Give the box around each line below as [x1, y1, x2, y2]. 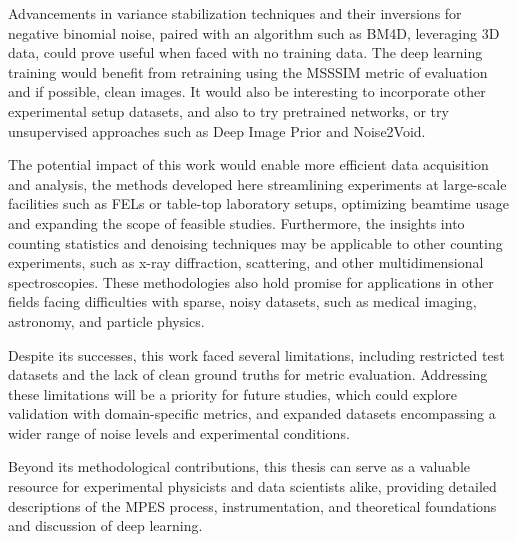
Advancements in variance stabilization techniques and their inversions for [8, 3, 462, 23]
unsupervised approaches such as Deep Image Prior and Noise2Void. [8, 120, 426, 141]
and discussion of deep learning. [8, 515, 203, 536]
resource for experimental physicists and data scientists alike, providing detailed [8, 476, 497, 497]
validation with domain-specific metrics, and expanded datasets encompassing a [8, 403, 496, 424]
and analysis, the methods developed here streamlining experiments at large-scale [8, 173, 507, 194]
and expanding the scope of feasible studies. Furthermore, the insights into [8, 212, 465, 233]
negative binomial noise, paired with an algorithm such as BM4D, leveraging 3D [8, 22, 500, 43]
